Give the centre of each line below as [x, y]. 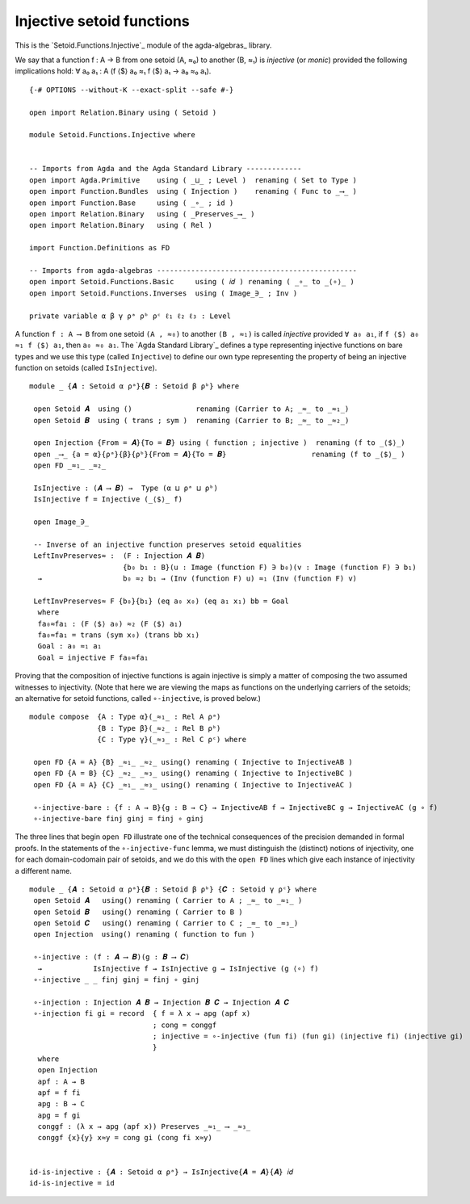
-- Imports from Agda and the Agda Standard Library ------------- [166, 169]
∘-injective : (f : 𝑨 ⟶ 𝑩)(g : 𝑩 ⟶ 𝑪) [111, 957]
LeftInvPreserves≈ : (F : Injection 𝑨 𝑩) [120, 556]
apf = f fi [59, 1093]
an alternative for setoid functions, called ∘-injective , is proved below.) [138, 698]
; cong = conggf [185, 1025]
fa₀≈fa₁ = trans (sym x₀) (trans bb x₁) [119, 635]
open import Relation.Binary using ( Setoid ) [123, 112]
